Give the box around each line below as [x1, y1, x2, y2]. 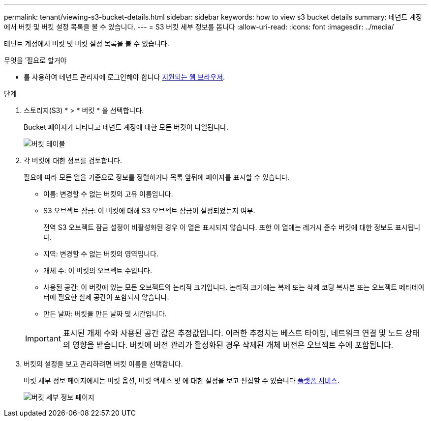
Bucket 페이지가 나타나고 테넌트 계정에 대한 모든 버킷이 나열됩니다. [24, 123, 228, 131]
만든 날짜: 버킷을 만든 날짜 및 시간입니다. [43, 309, 167, 318]
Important [25, 334, 61, 343]
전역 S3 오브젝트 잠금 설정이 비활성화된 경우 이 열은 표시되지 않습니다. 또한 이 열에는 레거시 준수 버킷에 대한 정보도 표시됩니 [43, 223, 421, 231]
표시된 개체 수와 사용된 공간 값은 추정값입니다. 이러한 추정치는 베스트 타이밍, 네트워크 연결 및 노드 [62, 328, 403, 338]
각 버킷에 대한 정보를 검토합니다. [24, 156, 123, 165]
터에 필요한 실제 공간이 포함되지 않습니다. [43, 293, 169, 301]
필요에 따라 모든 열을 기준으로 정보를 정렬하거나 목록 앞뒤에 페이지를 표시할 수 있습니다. [24, 173, 290, 181]
